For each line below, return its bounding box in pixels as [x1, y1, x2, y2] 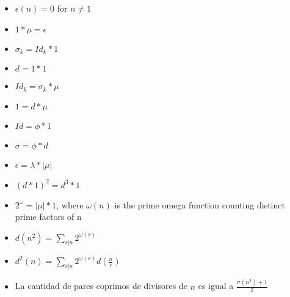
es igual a [198, 279, 234, 292]
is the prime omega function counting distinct [114, 198, 285, 211]
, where [56, 198, 84, 211]
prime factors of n [15, 210, 82, 223]
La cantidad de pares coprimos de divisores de [15, 279, 187, 292]
